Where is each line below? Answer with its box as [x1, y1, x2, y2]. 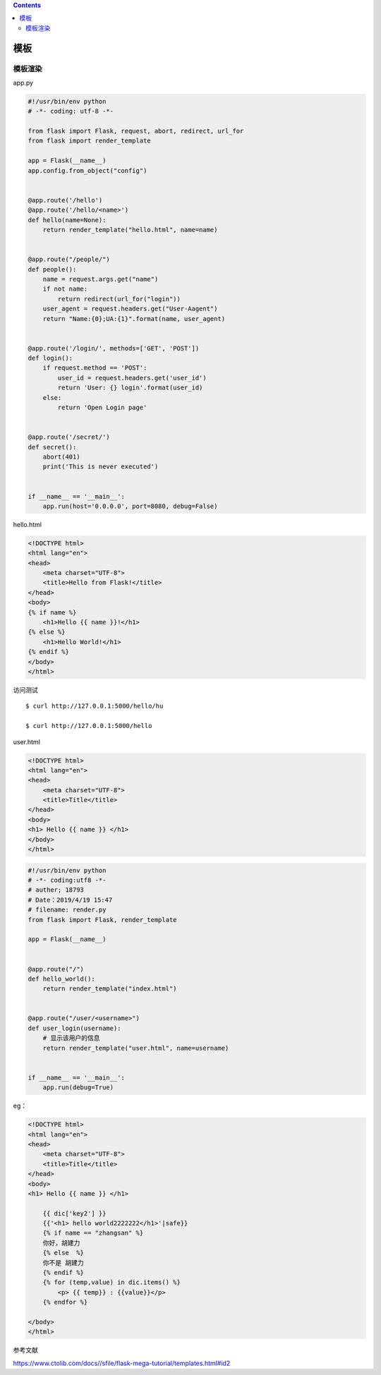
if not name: [42, 285, 88, 293]
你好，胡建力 [42, 1239, 80, 1247]
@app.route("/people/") [28, 255, 111, 264]
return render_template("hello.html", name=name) [42, 226, 218, 234]
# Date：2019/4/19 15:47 [28, 896, 113, 904]
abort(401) [42, 452, 80, 461]
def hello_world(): [28, 974, 95, 983]
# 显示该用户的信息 [42, 1034, 100, 1042]
